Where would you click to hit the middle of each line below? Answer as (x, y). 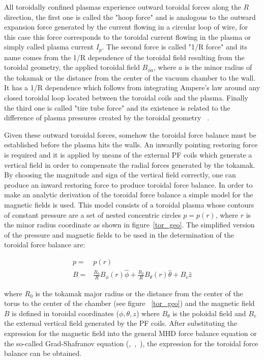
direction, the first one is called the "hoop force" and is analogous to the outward (130, 17)
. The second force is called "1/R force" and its (175, 47)
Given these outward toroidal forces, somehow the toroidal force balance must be (130, 134)
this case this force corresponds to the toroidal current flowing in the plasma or (128, 36)
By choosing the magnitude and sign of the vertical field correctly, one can (120, 175)
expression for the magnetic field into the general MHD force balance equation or (130, 333)
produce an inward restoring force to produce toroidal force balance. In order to (128, 184)
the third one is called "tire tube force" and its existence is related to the (117, 107)
